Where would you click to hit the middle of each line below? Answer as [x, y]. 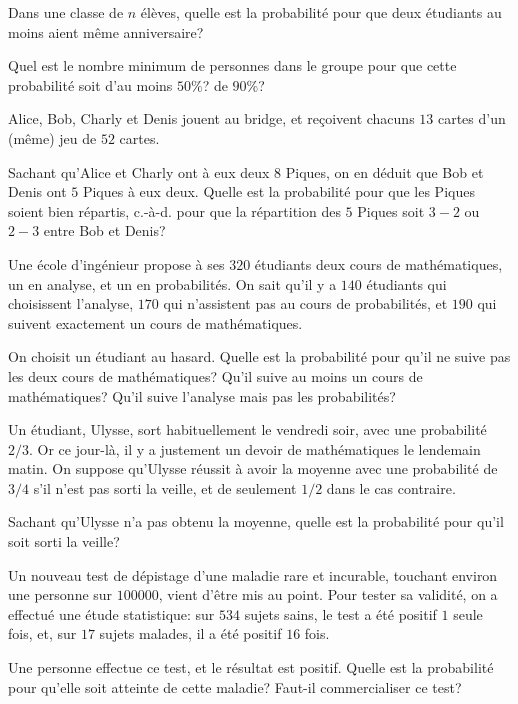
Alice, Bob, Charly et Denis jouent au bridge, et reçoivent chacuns [211, 118]
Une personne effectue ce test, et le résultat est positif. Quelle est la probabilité [251, 667]
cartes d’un [471, 118]
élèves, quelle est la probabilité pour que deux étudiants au [321, 12]
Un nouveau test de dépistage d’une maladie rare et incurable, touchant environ [253, 574]
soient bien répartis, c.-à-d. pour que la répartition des [174, 210]
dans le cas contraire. [391, 487]
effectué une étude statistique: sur [111, 613]
